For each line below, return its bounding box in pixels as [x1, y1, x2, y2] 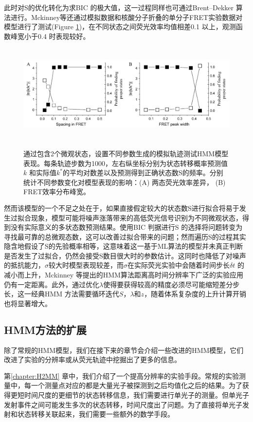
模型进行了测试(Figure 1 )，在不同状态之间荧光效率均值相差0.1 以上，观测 [4, 21, 236, 32]
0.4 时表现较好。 [37, 31, 90, 41]
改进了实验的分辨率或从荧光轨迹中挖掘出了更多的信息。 [4, 354, 181, 365]
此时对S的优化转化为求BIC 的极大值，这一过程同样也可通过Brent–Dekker [4, 2, 234, 12]
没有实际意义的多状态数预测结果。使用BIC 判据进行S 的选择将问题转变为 [10, 222, 243, 232]
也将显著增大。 [4, 298, 52, 308]
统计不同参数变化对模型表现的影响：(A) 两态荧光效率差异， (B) [23, 177, 226, 187]
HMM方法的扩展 [4, 322, 87, 337]
